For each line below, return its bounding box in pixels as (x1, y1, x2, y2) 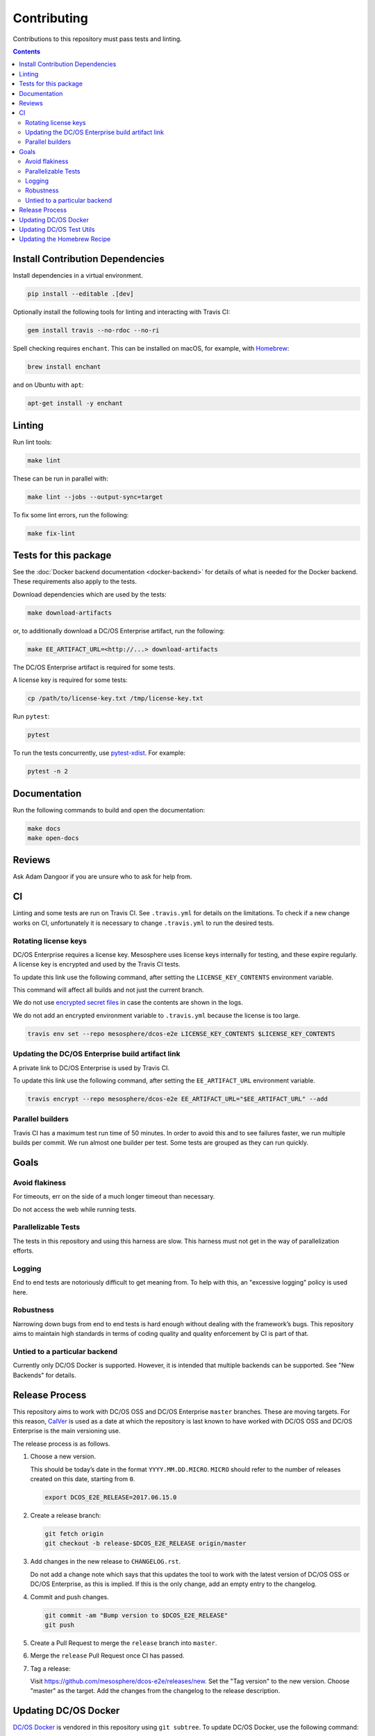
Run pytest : (12, 712, 50, 721)
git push (44, 1621, 75, 1628)
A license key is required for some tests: (12, 676, 128, 684)
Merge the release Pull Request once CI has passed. (30, 1651, 185, 1660)
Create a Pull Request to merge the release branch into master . (30, 1639, 217, 1647)
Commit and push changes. (30, 1592, 109, 1601)
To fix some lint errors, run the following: (12, 510, 129, 519)
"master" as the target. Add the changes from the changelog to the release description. (30, 1687, 281, 1695)
